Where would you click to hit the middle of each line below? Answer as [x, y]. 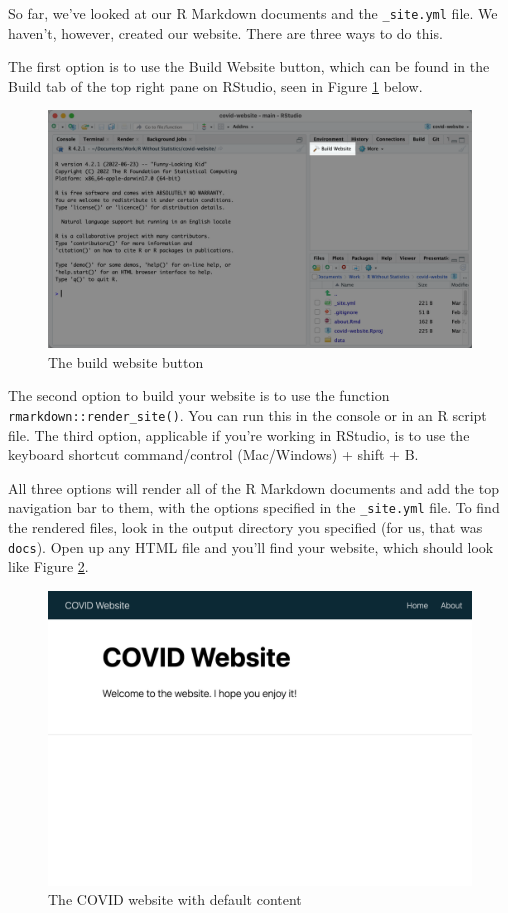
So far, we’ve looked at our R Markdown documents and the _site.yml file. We [253, 13]
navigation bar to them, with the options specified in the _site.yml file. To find [254, 507]
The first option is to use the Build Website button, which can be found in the [249, 66]
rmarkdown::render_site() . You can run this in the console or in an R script [247, 414]
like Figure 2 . [48, 566]
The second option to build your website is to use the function [199, 395]
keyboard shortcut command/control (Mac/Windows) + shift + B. [213, 454]
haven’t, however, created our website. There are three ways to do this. [225, 32]
